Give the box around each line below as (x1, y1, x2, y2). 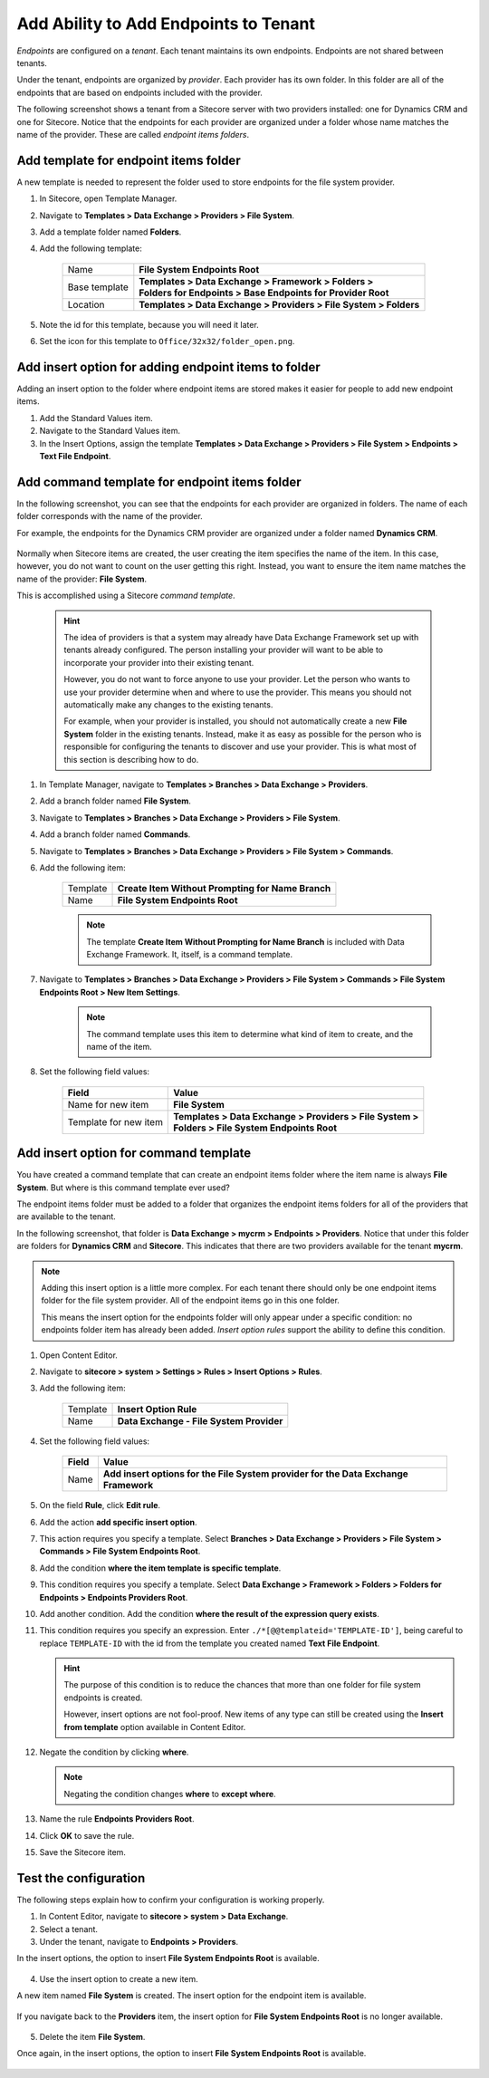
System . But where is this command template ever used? (16, 1182, 231, 1193)
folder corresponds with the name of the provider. (16, 511, 203, 522)
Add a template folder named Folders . (39, 226, 182, 237)
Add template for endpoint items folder (16, 152, 241, 168)
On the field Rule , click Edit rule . (39, 1500, 161, 1511)
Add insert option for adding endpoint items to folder (16, 359, 321, 375)
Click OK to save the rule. (39, 1830, 135, 1841)
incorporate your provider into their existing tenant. (63, 657, 254, 668)
